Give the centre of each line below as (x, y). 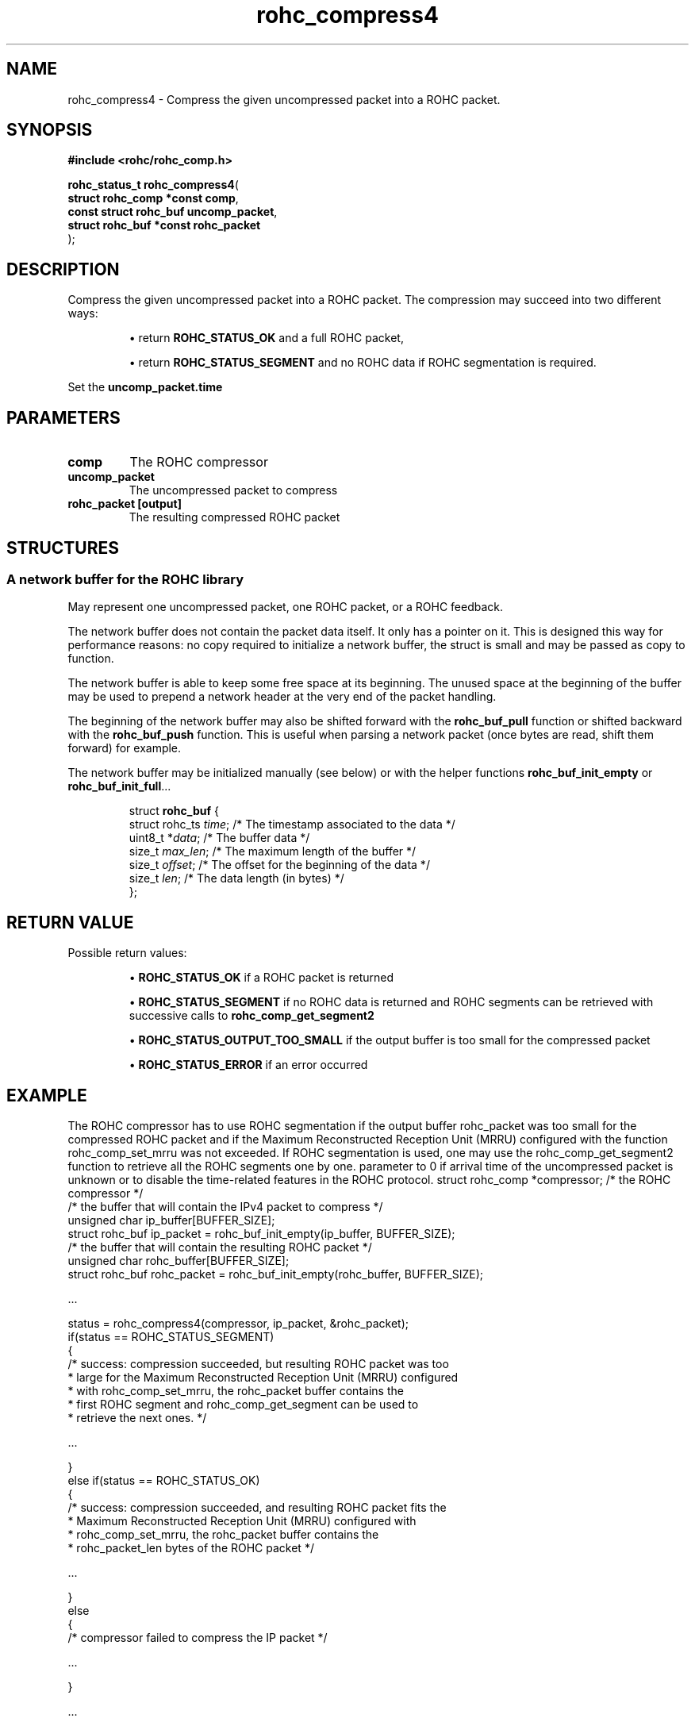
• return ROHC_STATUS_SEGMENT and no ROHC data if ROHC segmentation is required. (363, 363)
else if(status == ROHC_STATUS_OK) (164, 1481)
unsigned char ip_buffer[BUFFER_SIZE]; (171, 1220)
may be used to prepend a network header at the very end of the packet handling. (282, 697)
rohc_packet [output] (125, 504)
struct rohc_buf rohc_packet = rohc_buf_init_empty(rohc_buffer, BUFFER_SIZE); (276, 1274)
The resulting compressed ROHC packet (234, 517)
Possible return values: (127, 953)
